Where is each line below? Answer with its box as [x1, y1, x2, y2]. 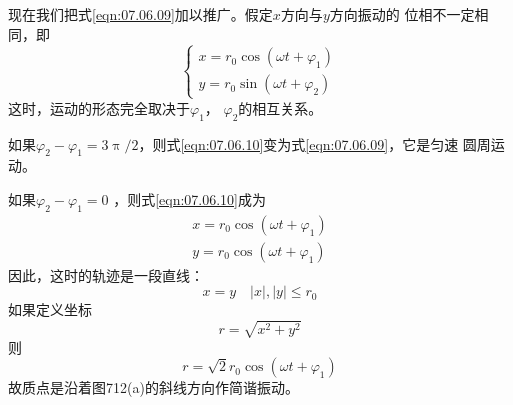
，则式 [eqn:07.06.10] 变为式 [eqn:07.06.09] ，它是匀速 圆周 [138, 133, 491, 154]
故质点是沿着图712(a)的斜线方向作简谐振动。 [8, 377, 299, 398]
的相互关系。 [238, 97, 323, 118]
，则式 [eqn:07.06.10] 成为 [113, 188, 266, 209]
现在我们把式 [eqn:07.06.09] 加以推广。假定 [8, 4, 273, 24]
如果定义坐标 [8, 299, 92, 320]
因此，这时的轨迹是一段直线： [8, 264, 204, 285]
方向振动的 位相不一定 [329, 4, 475, 24]
